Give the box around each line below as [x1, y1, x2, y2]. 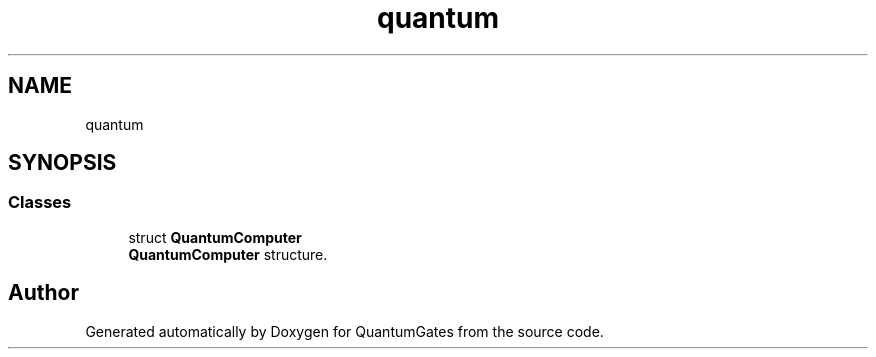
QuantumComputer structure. [128, 245, 328, 263]
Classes [8, 192, 72, 213]
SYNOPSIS [8, 150, 117, 176]
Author [8, 280, 79, 306]
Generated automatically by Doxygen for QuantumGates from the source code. [85, 322, 604, 340]
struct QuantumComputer [128, 228, 302, 246]
